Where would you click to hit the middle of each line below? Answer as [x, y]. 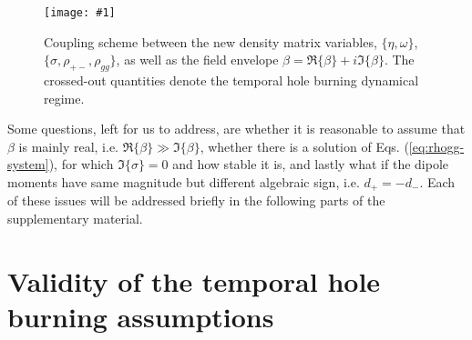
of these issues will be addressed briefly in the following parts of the [196, 200]
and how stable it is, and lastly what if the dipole [311, 164]
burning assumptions [141, 317]
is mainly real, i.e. [68, 146]
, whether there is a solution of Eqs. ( [304, 146]
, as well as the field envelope [197, 60]
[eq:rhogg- [436, 146]
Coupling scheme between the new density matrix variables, [210, 41]
